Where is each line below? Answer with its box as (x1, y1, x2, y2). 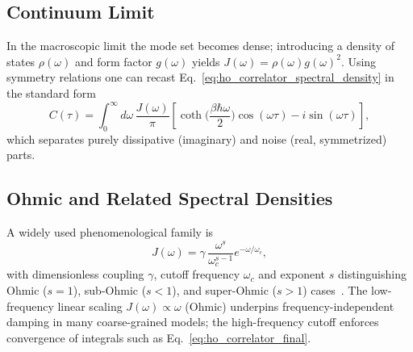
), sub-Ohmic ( (73, 282, 147, 299)
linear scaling (57, 297, 123, 314)
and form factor (74, 52, 152, 69)
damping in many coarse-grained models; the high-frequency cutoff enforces (6, 313, 379, 330)
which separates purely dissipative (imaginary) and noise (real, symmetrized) (6, 130, 387, 147)
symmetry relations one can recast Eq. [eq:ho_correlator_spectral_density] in (6, 69, 394, 86)
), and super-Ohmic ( (172, 282, 277, 299)
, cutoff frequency (153, 266, 240, 283)
